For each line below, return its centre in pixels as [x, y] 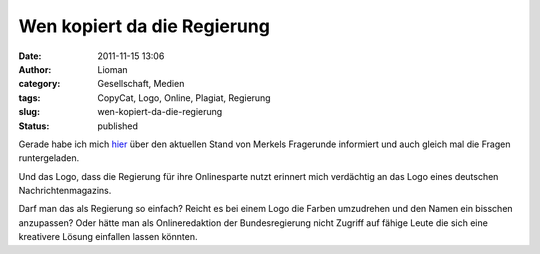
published [118, 126]
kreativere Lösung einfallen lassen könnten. [108, 237]
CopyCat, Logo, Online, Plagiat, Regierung [184, 97]
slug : [29, 112]
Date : [30, 56]
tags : [29, 97]
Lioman [113, 69]
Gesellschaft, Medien [141, 84]
